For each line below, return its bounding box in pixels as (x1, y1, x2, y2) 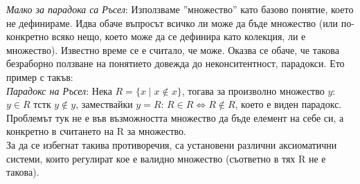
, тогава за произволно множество (181, 83, 325, 98)
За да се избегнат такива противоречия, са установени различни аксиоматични (6, 137, 337, 151)
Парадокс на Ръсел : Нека (6, 83, 112, 98)
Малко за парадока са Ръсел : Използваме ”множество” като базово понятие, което (6, 2, 354, 16)
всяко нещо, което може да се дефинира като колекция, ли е (51, 29, 306, 44)
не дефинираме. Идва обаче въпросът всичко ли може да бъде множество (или (6, 15, 339, 30)
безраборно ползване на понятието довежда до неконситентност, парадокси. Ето (6, 56, 345, 71)
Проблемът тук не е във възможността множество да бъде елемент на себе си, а (6, 110, 344, 125)
